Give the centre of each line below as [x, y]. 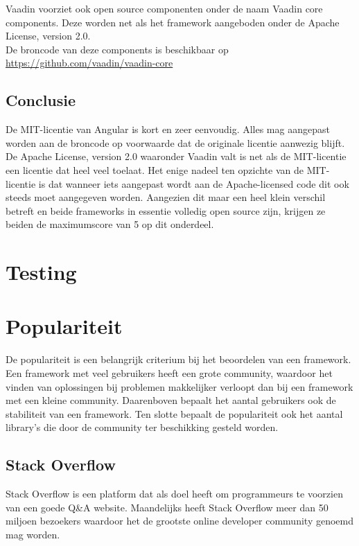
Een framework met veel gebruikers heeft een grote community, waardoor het [169, 373]
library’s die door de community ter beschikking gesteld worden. [142, 427]
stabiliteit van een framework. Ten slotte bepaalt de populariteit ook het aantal [174, 413]
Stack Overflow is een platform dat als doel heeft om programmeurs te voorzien [174, 494]
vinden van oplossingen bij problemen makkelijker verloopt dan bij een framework [179, 386]
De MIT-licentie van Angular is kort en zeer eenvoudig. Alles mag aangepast [168, 129]
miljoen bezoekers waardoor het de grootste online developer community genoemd [179, 521]
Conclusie [41, 100]
